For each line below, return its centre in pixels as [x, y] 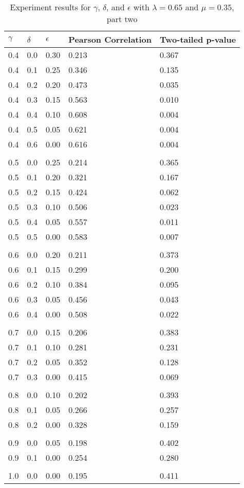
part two [122, 19]
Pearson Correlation [110, 39]
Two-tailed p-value [198, 39]
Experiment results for [50, 7]
